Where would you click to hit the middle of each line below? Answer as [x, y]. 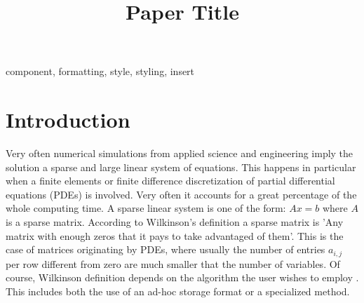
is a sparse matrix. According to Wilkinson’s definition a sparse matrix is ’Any [175, 222]
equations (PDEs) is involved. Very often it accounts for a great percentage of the [181, 194]
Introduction [68, 120]
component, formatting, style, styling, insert [100, 71]
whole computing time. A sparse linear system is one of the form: [146, 208]
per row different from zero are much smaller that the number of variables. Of [173, 263]
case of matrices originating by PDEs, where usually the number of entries [166, 249]
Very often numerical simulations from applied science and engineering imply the [180, 153]
